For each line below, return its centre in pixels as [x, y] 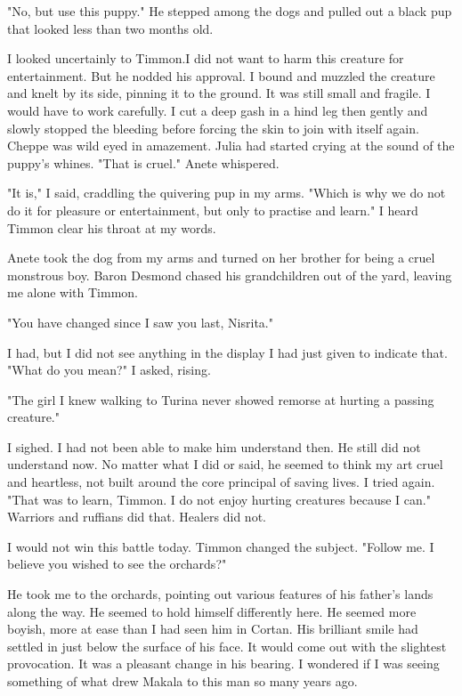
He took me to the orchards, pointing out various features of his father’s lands [220, 594]
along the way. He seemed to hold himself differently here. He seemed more [212, 611]
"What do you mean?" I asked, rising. [109, 370]
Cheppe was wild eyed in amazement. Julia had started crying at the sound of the [231, 146]
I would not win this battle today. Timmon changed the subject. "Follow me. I [221, 546]
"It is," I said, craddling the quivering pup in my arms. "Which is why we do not [227, 193]
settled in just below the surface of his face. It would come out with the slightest [227, 646]
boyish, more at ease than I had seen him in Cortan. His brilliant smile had [213, 629]
